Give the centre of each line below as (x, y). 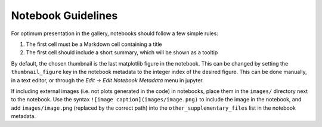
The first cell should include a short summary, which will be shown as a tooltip (122, 52)
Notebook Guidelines (64, 16)
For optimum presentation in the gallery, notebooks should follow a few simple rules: (115, 33)
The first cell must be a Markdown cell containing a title (94, 44)
